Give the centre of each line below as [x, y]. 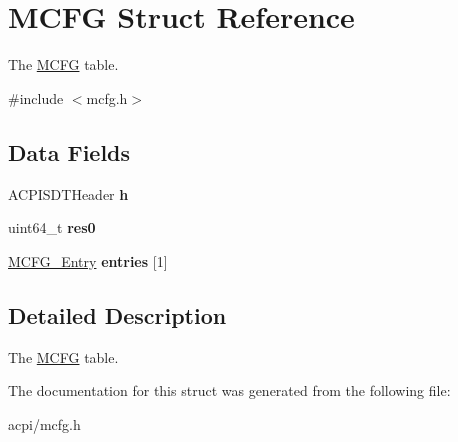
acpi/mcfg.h [44, 423]
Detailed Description [117, 314]
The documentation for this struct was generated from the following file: [229, 390]
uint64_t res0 [52, 227]
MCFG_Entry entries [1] [88, 260]
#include [36, 97]
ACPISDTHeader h [68, 193]
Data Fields [69, 151]
